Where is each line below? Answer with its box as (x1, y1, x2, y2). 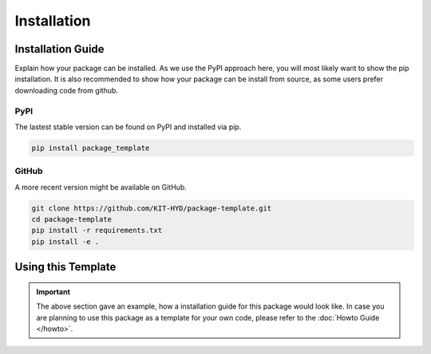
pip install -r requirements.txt (31, 226, 163, 235)
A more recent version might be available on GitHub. (14, 182, 187, 191)
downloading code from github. (14, 85, 119, 95)
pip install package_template (31, 144, 150, 152)
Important (36, 287, 71, 297)
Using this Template (14, 260, 117, 274)
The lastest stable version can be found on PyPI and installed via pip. (14, 122, 242, 132)
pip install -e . (31, 237, 100, 246)
